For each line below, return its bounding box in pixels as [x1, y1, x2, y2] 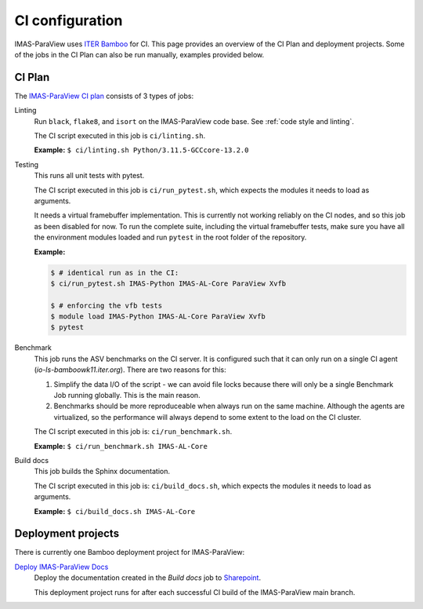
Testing [14, 159, 39, 169]
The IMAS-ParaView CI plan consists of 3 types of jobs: [14, 91, 194, 100]
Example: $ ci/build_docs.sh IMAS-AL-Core [34, 506, 196, 516]
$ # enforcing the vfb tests [50, 301, 163, 310]
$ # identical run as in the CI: [50, 268, 179, 277]
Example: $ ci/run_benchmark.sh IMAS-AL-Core [34, 441, 208, 450]
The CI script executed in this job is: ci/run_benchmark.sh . [34, 427, 233, 436]
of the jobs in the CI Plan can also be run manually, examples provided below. [14, 49, 265, 59]
